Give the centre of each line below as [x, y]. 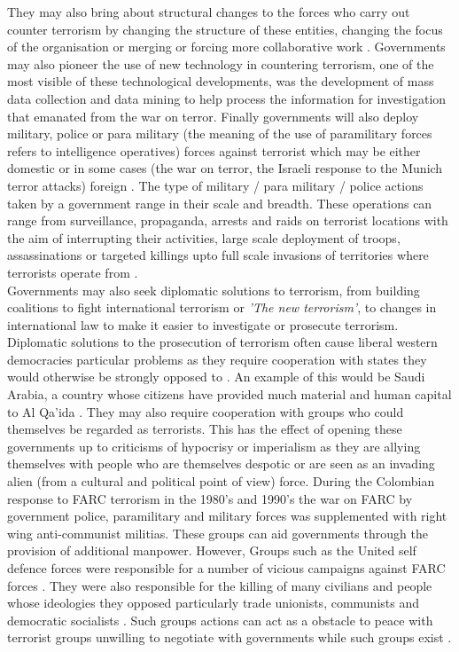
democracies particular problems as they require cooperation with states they [217, 359]
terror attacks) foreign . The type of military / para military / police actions [215, 185]
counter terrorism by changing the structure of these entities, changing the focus [225, 29]
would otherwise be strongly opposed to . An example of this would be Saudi [216, 377]
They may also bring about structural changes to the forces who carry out [209, 12]
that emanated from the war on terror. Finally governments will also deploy [213, 116]
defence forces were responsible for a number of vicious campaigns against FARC [226, 568]
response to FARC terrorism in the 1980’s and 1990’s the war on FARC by [210, 498]
